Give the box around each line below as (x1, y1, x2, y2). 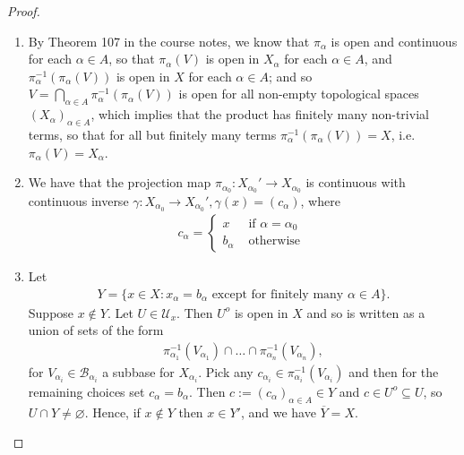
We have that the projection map (28, 173, 211, 192)
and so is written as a (306, 303, 425, 322)
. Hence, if (84, 402, 141, 421)
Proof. (7, 2, 40, 20)
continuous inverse (28, 192, 129, 210)
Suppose (28, 303, 74, 322)
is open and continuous (331, 31, 458, 50)
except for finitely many (211, 288, 344, 301)
